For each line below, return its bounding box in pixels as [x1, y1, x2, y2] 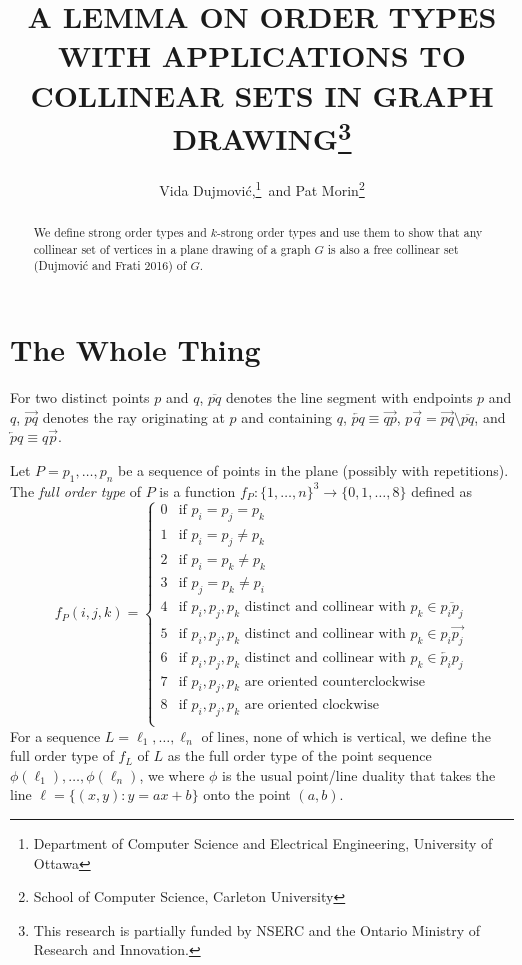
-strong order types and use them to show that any [216, 224, 483, 241]
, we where [139, 764, 205, 785]
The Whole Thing [10, 329, 261, 370]
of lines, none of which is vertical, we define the [201, 725, 491, 746]
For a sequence [10, 725, 101, 746]
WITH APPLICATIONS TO [58, 35, 466, 76]
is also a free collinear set [327, 240, 459, 257]
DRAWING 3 [172, 113, 352, 159]
